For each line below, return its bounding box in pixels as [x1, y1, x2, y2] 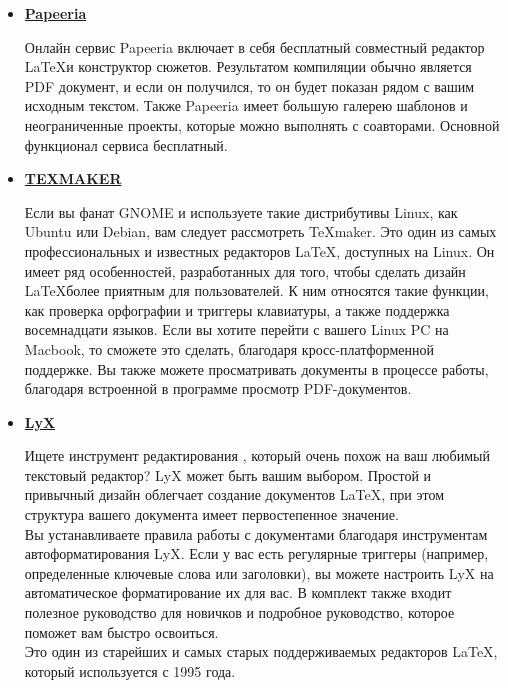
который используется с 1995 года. [24, 660, 236, 681]
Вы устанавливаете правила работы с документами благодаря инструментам [24, 523, 488, 544]
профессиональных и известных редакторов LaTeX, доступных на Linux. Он [24, 240, 495, 261]
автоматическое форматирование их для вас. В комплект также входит [24, 582, 452, 603]
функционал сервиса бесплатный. [24, 134, 228, 155]
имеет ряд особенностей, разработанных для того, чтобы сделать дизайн [24, 260, 466, 281]
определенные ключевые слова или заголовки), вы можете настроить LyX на [24, 562, 494, 583]
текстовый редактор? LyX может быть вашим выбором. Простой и [24, 464, 432, 485]
